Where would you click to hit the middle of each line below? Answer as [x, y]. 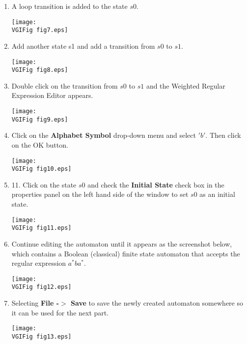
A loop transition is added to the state [69, 6]
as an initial [217, 194]
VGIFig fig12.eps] [41, 287]
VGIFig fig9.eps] [40, 119]
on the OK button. [40, 144]
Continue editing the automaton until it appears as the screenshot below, [122, 243]
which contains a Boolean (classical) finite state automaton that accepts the [126, 253]
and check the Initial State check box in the [156, 184]
